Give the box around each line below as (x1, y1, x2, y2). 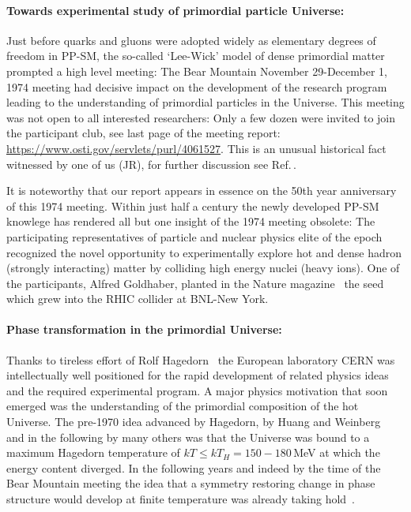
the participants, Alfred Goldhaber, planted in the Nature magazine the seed (6, 275, 384, 291)
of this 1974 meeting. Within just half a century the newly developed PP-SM (6, 197, 379, 214)
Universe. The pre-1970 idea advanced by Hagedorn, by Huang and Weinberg (6, 413, 381, 430)
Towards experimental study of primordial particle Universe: (6, 2, 345, 18)
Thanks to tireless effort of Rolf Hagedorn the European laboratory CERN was (6, 351, 395, 368)
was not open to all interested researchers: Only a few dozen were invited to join (6, 109, 396, 125)
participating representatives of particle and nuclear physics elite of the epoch (6, 228, 383, 245)
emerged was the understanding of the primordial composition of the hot (6, 398, 359, 414)
